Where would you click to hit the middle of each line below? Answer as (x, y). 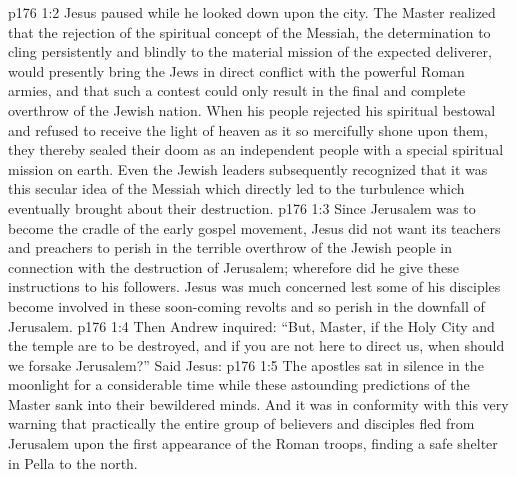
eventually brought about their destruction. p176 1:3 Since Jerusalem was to (242, 207)
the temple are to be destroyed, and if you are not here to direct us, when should (256, 345)
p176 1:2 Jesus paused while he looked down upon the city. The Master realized (252, 12)
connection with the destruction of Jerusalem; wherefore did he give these (233, 266)
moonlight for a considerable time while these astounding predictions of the (239, 384)
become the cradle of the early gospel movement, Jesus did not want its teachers (254, 227)
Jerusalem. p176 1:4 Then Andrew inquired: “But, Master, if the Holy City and (251, 325)
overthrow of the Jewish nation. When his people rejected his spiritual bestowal (252, 109)
